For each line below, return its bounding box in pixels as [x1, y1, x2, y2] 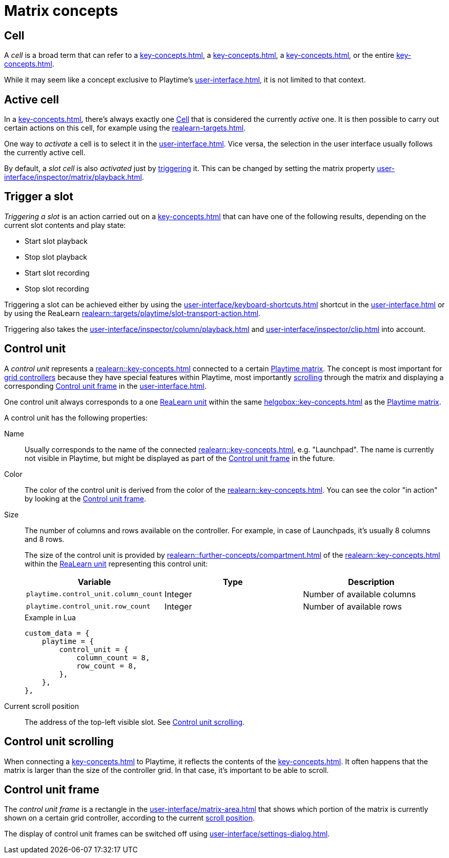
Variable [77, 576, 111, 587]
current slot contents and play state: [4, 220, 126, 229]
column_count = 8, [76, 653, 150, 662]
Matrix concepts [4, 2, 118, 19]
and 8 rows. [25, 534, 65, 543]
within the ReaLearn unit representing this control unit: [25, 559, 208, 568]
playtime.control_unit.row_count [26, 602, 151, 611]
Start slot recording [25, 268, 90, 277]
